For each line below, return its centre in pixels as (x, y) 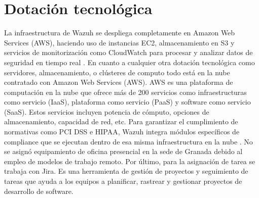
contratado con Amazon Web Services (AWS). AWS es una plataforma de (119, 82)
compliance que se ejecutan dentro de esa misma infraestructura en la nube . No (128, 141)
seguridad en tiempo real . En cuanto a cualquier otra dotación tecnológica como (129, 62)
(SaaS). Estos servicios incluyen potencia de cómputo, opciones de (107, 111)
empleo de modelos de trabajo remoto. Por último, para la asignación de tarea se (130, 161)
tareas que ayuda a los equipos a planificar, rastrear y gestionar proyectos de (123, 181)
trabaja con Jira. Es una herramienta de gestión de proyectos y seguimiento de (126, 171)
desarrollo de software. (39, 191)
